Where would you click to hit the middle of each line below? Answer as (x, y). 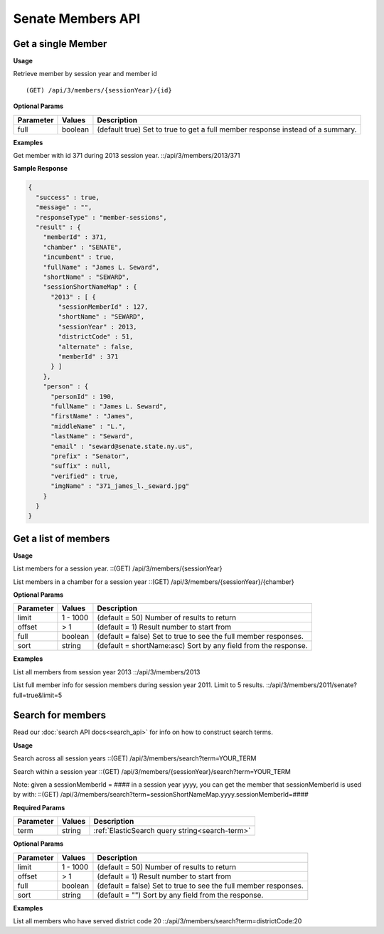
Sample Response (40, 169)
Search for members (60, 715)
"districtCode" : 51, (96, 337)
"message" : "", (64, 207)
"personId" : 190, (83, 396)
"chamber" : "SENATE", (82, 247)
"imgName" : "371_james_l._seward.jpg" (120, 486)
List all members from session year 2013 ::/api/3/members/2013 (107, 672)
